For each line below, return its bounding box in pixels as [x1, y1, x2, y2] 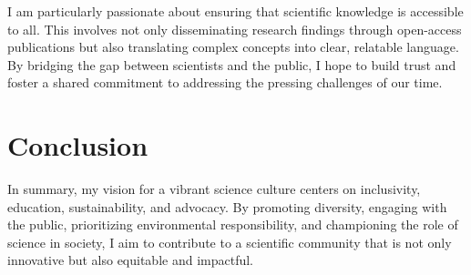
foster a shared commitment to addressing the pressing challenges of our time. [7, 73, 443, 92]
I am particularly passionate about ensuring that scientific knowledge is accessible [7, 2, 464, 20]
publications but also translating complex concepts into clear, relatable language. [7, 37, 459, 56]
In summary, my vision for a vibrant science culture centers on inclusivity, [7, 179, 421, 199]
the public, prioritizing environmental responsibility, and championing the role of [7, 215, 458, 234]
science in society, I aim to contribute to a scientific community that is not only [7, 232, 452, 251]
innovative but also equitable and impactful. [7, 250, 254, 270]
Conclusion [7, 127, 148, 164]
